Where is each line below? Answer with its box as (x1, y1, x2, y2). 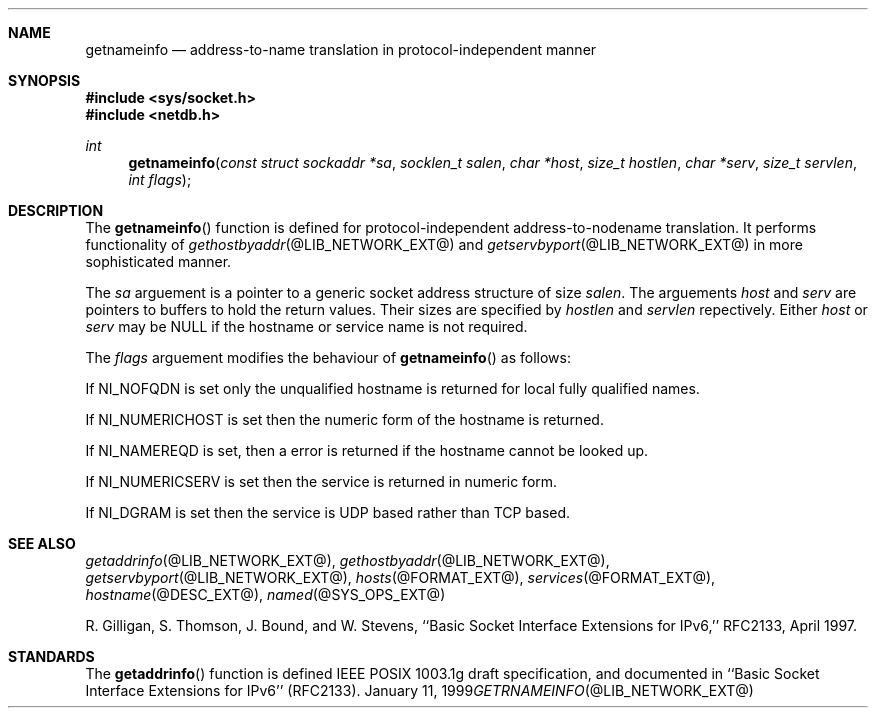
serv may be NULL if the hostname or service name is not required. (85, 318, 528, 335)
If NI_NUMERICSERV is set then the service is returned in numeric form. (85, 473, 558, 490)
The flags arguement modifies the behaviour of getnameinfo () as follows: (85, 349, 571, 366)
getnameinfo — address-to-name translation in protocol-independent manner (85, 41, 597, 58)
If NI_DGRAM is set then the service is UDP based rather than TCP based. (85, 504, 571, 521)
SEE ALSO (8, 535, 76, 552)
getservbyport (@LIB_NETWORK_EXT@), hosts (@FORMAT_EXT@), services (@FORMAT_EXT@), (85, 569, 716, 586)
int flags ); (128, 171, 192, 188)
